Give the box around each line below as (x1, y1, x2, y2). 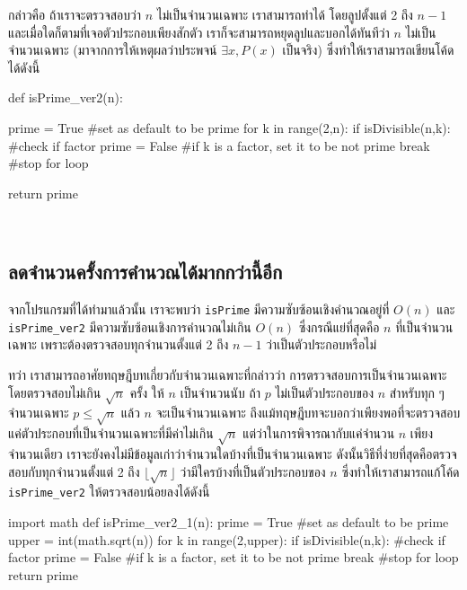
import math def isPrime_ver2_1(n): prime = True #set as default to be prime (8, 512, 449, 531)
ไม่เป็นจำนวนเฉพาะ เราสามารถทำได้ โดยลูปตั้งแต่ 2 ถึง (156, 5, 413, 23)
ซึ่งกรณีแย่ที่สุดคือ (298, 317, 380, 336)
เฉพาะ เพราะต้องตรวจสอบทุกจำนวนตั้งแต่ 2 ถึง (8, 335, 229, 354)
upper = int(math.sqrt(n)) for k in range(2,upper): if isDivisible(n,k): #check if (8, 530, 445, 549)
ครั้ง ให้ (129, 383, 164, 401)
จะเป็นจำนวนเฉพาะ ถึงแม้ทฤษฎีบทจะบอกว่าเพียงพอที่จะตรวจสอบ (155, 403, 461, 422)
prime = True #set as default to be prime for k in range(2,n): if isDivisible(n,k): (8, 118, 451, 136)
